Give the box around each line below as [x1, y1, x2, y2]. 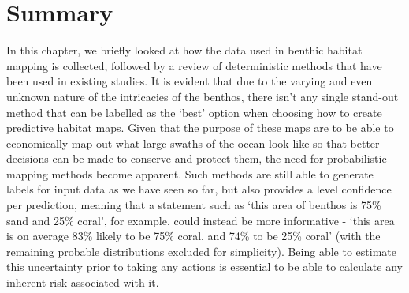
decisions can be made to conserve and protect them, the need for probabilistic [6, 150, 387, 167]
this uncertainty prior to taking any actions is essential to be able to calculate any [6, 258, 403, 275]
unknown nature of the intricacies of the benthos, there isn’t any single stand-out [6, 88, 399, 104]
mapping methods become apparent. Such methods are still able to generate [6, 165, 374, 182]
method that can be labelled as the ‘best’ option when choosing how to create [6, 103, 382, 120]
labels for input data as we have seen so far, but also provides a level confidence [6, 181, 392, 197]
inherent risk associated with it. [6, 274, 159, 291]
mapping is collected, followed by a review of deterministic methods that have [6, 57, 382, 73]
